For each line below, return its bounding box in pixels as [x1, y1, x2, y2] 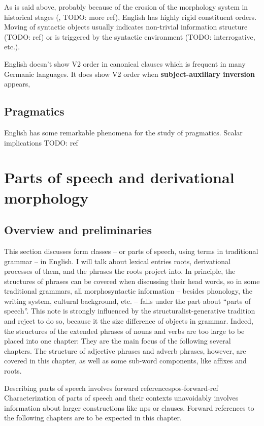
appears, [4, 78, 30, 89]
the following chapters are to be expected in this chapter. [4, 412, 182, 423]
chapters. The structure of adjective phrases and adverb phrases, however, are [4, 345, 246, 356]
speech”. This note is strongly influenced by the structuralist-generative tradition [4, 305, 255, 316]
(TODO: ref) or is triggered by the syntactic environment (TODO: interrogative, [4, 31, 255, 42]
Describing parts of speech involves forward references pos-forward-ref [4, 382, 218, 393]
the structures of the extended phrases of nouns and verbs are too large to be [4, 325, 245, 336]
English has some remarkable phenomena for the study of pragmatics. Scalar [4, 127, 243, 137]
